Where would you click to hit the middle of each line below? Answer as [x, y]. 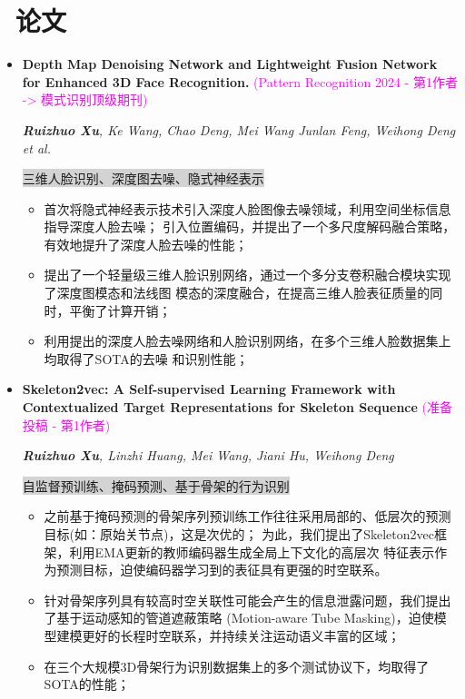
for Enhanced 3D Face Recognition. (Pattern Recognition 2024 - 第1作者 [240, 81]
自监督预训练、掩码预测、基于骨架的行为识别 [156, 485]
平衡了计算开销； [120, 310]
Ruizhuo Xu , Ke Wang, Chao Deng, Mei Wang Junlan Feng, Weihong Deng [239, 129]
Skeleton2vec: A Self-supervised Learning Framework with [209, 389]
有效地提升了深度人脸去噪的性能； [146, 244]
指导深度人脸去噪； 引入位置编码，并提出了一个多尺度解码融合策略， [250, 226]
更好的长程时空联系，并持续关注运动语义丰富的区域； [241, 635]
